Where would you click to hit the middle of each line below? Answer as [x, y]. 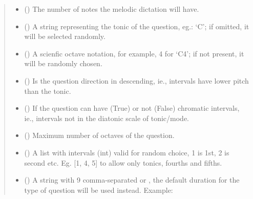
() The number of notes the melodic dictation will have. [112, 9]
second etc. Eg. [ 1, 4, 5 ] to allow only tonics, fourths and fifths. [123, 162]
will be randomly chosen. [63, 63]
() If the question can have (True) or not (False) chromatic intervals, [132, 108]
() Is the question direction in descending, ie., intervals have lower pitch [136, 80]
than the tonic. [48, 91]
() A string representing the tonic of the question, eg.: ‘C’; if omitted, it [137, 26]
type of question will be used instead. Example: [99, 190]
